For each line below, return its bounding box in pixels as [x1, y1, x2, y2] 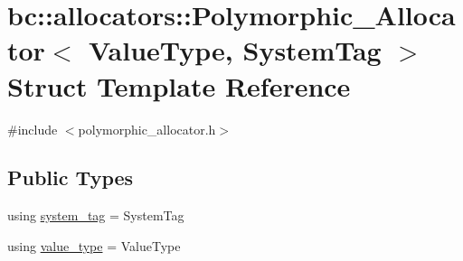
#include [7, 119, 58, 138]
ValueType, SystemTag [88, 32, 382, 69]
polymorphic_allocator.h [78, 119, 216, 138]
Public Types [7, 163, 134, 191]
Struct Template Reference [7, 67, 351, 104]
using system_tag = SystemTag [7, 206, 184, 225]
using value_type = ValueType [7, 236, 181, 255]
